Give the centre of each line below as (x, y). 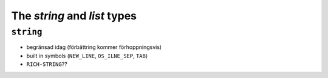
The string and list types (74, 16)
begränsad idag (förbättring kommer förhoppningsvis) (94, 47)
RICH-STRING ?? (47, 64)
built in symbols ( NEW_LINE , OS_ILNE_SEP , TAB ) (87, 56)
